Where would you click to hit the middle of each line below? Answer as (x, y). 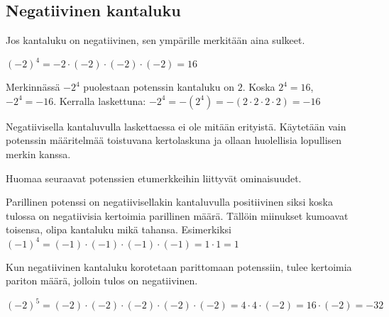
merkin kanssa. (38, 154)
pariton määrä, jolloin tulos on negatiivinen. (102, 280)
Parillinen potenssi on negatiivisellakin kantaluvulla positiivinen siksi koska (169, 202)
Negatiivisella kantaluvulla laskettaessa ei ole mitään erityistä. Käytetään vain (176, 126)
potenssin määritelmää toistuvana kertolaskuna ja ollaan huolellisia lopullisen (174, 140)
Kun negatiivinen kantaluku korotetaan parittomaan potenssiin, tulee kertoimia (179, 266)
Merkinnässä (33, 87)
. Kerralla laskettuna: (100, 100)
